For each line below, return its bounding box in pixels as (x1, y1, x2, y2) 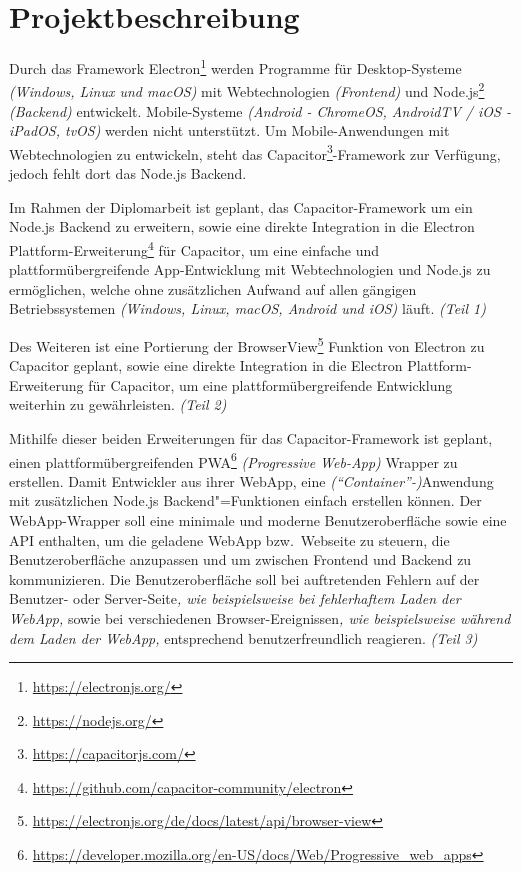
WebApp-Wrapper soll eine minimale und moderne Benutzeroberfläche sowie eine (9, 509, 507, 530)
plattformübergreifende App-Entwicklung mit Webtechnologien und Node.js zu (9, 259, 491, 280)
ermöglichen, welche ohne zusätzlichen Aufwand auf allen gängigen (9, 278, 417, 299)
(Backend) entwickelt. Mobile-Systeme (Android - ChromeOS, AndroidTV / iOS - (9, 100, 511, 121)
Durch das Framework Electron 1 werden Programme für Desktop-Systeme (9, 55, 462, 78)
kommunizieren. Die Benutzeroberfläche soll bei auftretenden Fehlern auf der (9, 568, 480, 589)
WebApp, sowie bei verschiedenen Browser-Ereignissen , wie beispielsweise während (9, 607, 511, 628)
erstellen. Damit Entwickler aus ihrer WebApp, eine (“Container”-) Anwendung (9, 470, 494, 491)
